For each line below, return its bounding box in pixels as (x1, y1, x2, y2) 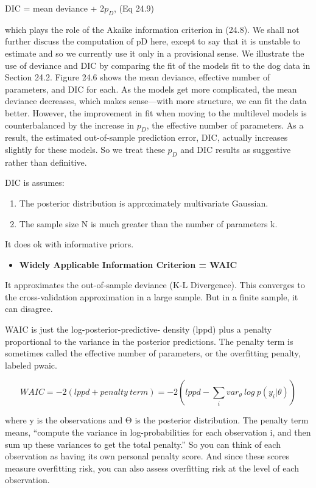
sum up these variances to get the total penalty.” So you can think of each (5, 437, 281, 450)
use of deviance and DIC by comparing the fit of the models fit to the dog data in (5, 58, 311, 71)
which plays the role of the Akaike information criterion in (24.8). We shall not (5, 23, 300, 35)
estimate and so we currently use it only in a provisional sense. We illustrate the (5, 46, 304, 59)
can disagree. (5, 302, 53, 315)
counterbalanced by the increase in (5, 118, 135, 131)
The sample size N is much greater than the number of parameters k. (19, 217, 278, 230)
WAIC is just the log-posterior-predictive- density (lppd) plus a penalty (5, 323, 272, 336)
